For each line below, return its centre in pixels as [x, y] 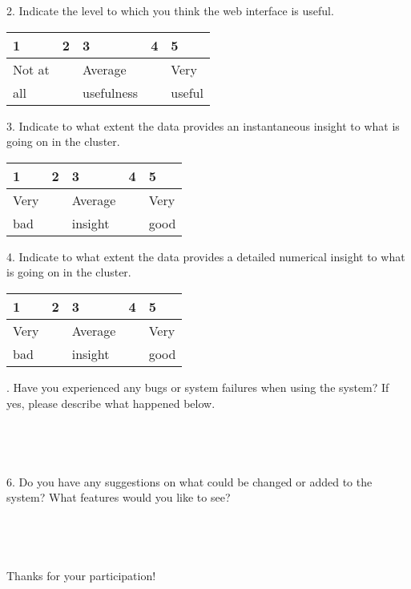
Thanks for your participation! [81, 576]
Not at [31, 69]
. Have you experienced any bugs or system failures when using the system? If [198, 387]
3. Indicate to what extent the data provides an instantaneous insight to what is [203, 125]
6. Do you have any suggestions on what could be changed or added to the [189, 481]
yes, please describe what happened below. [111, 403]
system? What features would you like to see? [119, 497]
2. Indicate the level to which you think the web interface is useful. [170, 10]
